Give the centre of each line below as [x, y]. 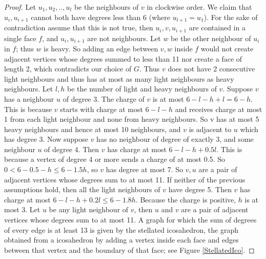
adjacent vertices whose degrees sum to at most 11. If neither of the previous [125, 179]
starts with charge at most [101, 109]
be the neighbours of [106, 7]
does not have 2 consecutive [211, 69]
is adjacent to [210, 129]
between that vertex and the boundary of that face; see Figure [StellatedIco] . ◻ [129, 249]
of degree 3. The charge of [104, 98]
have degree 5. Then [200, 189]
